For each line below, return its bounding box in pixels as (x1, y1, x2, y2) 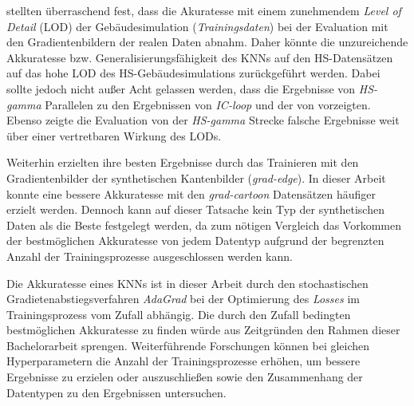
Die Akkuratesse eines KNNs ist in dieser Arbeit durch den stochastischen (6, 274, 369, 291)
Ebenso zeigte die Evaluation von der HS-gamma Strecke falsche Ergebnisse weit (6, 112, 400, 128)
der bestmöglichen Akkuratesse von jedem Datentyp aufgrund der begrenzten (6, 232, 384, 249)
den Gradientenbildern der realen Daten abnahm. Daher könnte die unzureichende (6, 34, 408, 50)
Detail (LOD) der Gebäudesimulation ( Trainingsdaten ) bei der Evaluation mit (6, 18, 388, 34)
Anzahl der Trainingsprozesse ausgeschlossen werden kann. (6, 247, 293, 264)
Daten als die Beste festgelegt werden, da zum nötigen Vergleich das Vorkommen (6, 216, 402, 233)
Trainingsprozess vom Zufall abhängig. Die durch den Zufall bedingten (6, 305, 351, 322)
